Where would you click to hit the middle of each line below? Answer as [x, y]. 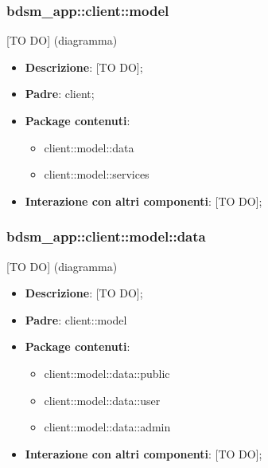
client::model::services [97, 174]
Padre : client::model [76, 319]
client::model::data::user [102, 400]
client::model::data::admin [107, 427]
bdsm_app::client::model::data [106, 236]
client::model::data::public [107, 373]
